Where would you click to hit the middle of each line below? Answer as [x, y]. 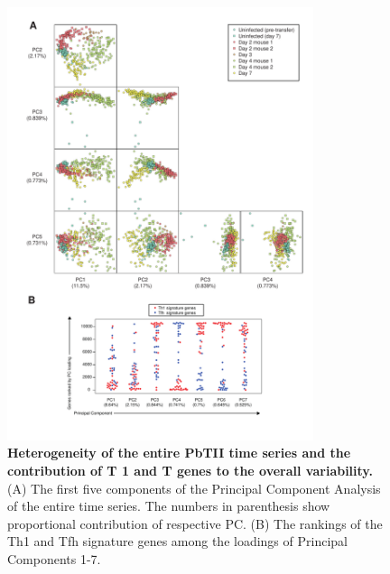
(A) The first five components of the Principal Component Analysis [194, 488]
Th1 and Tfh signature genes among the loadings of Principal [177, 541]
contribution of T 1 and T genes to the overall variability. [190, 470]
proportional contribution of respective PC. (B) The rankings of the [195, 523]
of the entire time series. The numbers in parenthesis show [169, 506]
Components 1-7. [54, 558]
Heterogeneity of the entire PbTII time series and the [179, 453]
